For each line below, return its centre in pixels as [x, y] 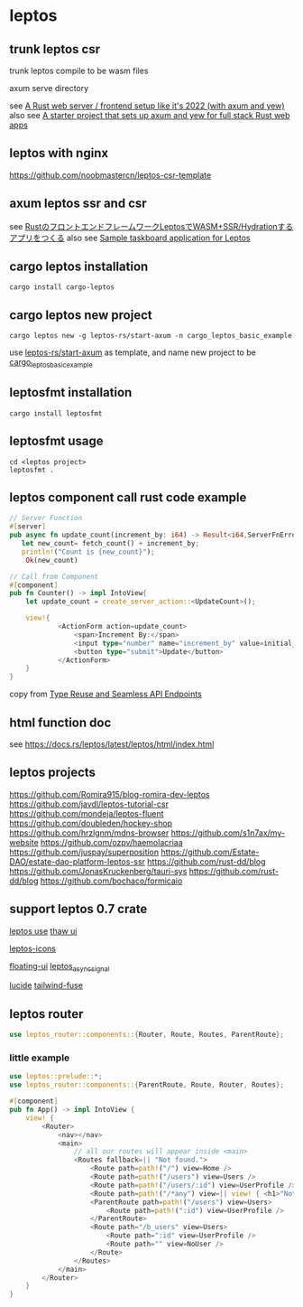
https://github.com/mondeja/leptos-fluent [87, 813]
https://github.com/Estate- [210, 852]
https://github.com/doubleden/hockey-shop [91, 823]
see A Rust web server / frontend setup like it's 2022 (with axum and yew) [147, 106]
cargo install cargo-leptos [62, 287]
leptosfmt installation [71, 392]
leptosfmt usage [56, 441]
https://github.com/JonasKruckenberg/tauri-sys [98, 871]
